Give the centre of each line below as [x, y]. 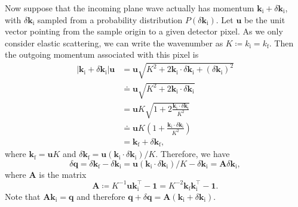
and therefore [101, 196]
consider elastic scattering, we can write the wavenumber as [114, 43]
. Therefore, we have [193, 154]
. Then [281, 43]
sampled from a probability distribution [110, 19]
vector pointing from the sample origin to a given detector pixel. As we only [144, 31]
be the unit [265, 19]
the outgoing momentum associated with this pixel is [102, 54]
